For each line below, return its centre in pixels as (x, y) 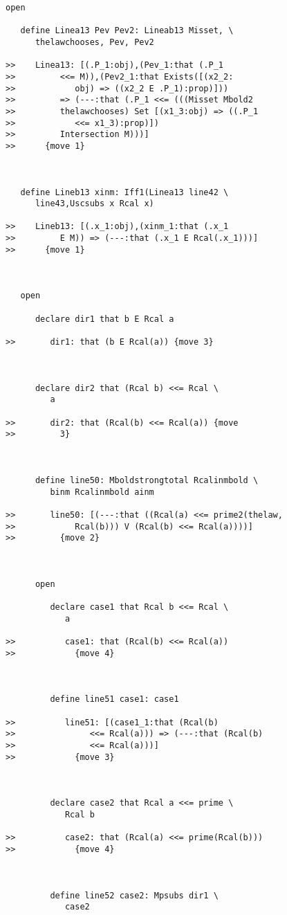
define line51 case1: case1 (114, 699)
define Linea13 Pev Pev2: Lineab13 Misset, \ (127, 31)
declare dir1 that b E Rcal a (104, 319)
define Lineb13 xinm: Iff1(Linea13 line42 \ (124, 192)
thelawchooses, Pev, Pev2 (94, 42)
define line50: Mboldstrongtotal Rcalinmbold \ (147, 480)
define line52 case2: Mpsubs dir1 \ (134, 895)
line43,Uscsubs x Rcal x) (94, 204)
